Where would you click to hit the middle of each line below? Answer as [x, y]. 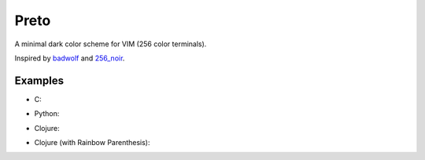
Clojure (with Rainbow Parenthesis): [92, 143]
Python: [47, 114]
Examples [39, 80]
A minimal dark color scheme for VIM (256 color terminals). [111, 44]
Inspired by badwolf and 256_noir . [70, 58]
